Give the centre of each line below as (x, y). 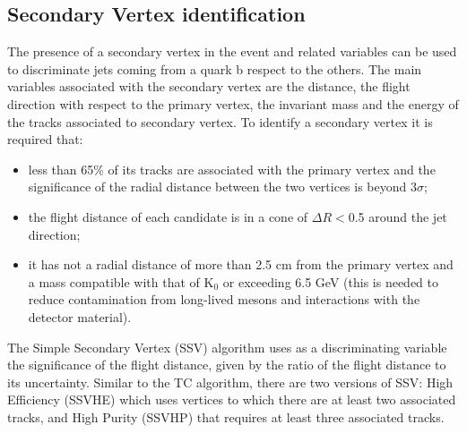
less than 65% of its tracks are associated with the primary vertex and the (232, 169)
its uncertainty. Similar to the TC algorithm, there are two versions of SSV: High (230, 382)
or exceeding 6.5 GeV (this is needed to (330, 281)
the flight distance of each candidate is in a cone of (168, 216)
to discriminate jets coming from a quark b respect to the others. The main (215, 68)
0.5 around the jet (398, 216)
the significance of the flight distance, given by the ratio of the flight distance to (227, 365)
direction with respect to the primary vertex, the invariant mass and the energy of (233, 103)
